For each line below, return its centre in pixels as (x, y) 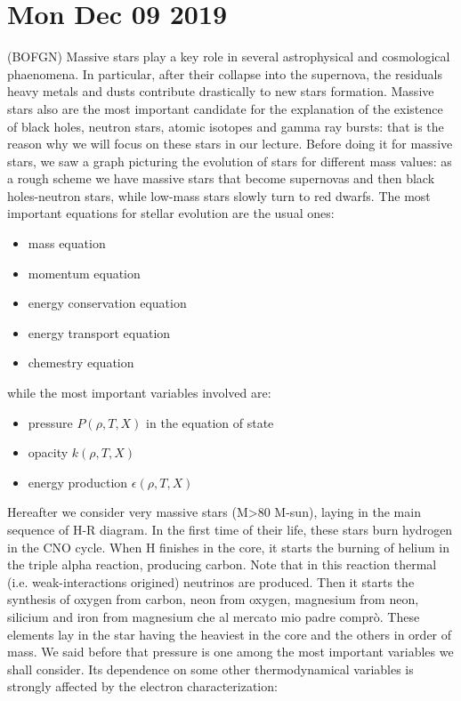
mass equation (67, 243)
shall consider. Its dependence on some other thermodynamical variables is (210, 669)
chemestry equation (81, 363)
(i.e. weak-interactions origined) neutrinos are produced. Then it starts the (211, 581)
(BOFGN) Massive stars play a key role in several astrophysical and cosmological (229, 56)
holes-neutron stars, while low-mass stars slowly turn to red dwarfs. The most (219, 195)
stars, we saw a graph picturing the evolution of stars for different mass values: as (230, 161)
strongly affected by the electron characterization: (142, 686)
